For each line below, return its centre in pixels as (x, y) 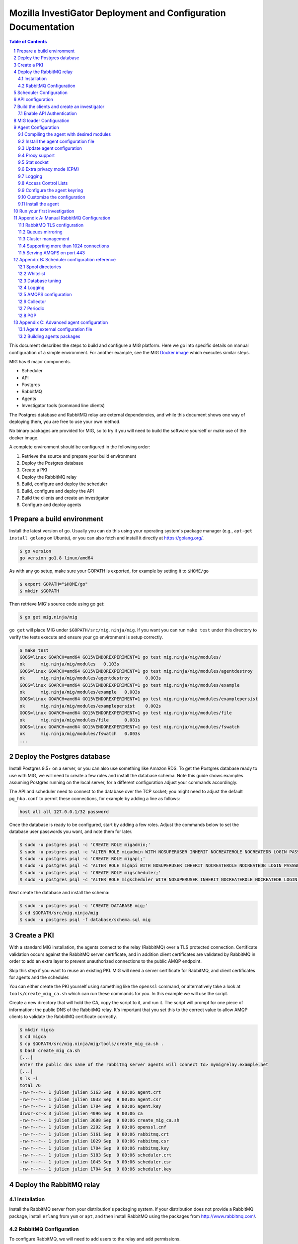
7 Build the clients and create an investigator (59, 106)
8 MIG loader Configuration (41, 120)
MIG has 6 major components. (40, 361)
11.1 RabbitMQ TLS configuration (51, 225)
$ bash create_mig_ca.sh (50, 1051)
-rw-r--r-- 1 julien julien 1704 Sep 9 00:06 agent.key (90, 1106)
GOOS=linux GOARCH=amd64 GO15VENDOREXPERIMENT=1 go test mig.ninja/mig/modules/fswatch (130, 727)
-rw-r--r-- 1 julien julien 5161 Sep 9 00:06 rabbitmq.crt (94, 1134)
